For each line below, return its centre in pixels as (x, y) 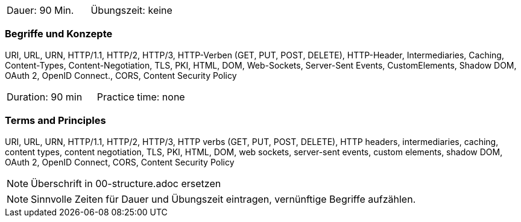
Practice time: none (141, 97)
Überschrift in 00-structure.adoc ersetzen (126, 183)
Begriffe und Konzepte (59, 34)
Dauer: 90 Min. (40, 10)
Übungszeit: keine (131, 10)
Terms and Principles (55, 121)
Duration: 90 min (45, 97)
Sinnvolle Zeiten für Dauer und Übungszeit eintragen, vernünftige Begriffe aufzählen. (223, 199)
